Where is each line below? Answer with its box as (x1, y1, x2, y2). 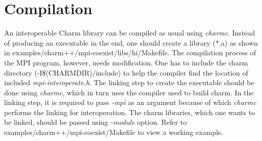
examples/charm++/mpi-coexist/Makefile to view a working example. (4, 127, 223, 137)
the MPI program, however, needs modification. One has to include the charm (4, 57, 248, 67)
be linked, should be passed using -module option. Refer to (4, 117, 187, 127)
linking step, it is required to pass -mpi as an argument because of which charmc (4, 97, 256, 108)
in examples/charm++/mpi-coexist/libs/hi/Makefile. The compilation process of (4, 47, 256, 58)
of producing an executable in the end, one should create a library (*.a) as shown (4, 37, 258, 48)
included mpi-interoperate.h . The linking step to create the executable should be (4, 77, 254, 88)
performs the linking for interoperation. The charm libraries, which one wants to (4, 107, 255, 117)
